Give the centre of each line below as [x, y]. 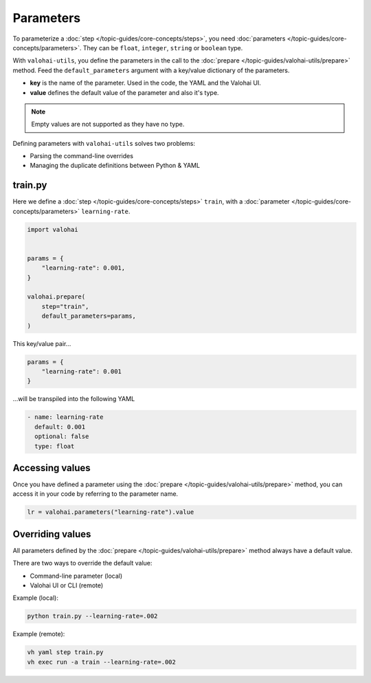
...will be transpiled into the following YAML [74, 399]
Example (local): [35, 598]
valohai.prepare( [56, 297]
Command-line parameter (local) [76, 576]
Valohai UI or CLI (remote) [67, 585]
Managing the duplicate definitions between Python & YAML [115, 166]
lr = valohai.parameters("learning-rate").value [111, 512]
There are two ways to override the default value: [82, 563]
